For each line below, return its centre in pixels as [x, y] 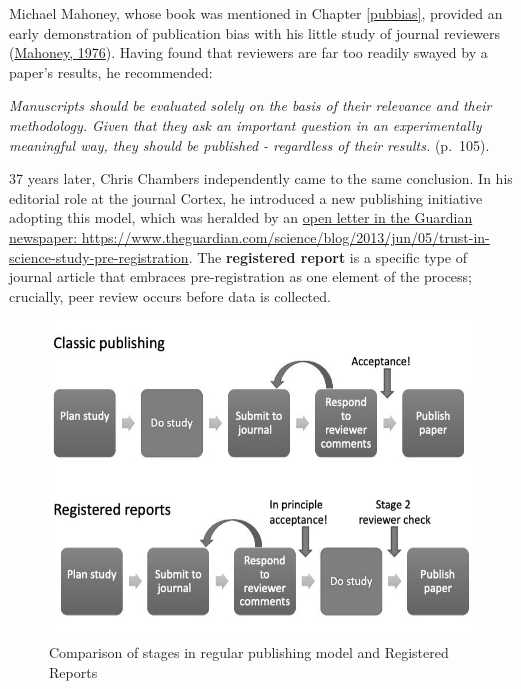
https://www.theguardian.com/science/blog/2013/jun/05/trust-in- [285, 236]
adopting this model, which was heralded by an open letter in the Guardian [241, 217]
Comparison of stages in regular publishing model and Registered [249, 651]
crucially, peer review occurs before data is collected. [170, 295]
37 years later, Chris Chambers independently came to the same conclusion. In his [261, 178]
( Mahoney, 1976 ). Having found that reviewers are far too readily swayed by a [248, 52]
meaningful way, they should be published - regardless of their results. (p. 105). [249, 144]
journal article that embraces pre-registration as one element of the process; [241, 276]
